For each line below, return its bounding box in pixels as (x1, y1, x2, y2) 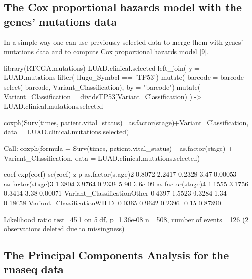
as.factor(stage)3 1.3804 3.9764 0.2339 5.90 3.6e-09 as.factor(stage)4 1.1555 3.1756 (4, 178, 249, 188)
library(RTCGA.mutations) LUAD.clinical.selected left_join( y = (4, 62, 200, 73)
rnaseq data (4, 261, 64, 277)
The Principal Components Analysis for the (4, 247, 229, 262)
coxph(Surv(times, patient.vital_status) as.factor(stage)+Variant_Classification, (4, 117, 249, 127)
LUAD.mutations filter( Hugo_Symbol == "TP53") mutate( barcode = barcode (4, 72, 244, 82)
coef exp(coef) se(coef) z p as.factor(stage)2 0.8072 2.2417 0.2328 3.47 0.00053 (4, 169, 237, 179)
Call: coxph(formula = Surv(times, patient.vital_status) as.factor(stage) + (4, 143, 233, 153)
